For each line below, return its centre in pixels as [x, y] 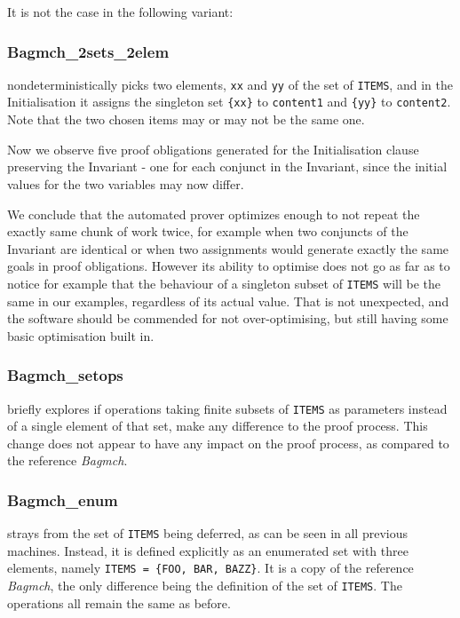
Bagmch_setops [65, 375]
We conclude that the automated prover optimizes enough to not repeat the [214, 214]
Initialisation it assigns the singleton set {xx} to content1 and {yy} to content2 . [229, 102]
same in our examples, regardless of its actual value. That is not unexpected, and [228, 301]
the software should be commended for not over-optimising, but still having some [228, 318]
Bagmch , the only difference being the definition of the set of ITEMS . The [205, 586]
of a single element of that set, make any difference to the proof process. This [218, 426]
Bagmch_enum [63, 499]
